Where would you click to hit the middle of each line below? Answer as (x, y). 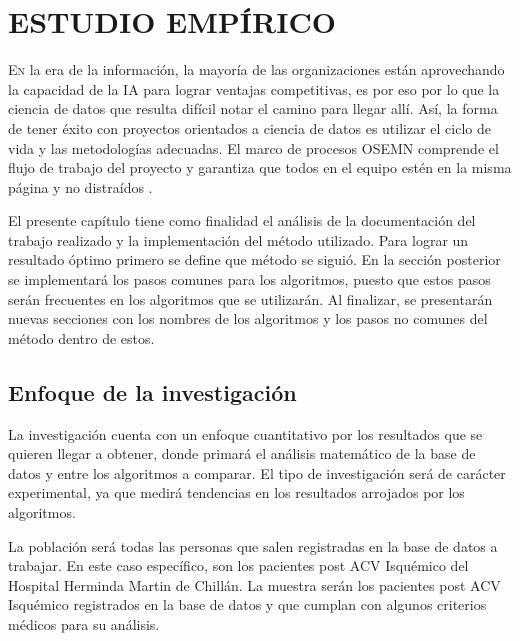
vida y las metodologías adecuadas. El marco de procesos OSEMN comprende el (253, 147)
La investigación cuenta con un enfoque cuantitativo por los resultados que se (245, 433)
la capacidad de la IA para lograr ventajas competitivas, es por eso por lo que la (254, 88)
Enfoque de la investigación (152, 391)
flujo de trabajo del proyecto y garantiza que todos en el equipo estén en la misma (260, 167)
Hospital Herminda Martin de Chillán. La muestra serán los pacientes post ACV (254, 584)
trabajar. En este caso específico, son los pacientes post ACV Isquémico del (238, 565)
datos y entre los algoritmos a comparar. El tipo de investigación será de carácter (257, 472)
